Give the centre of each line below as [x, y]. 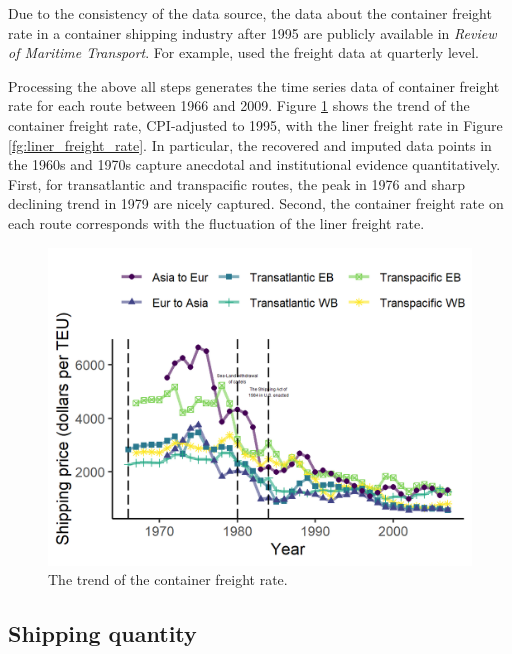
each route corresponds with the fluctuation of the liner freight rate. [216, 222]
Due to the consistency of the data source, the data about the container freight [250, 13]
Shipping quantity [102, 633]
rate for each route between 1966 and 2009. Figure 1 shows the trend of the [239, 105]
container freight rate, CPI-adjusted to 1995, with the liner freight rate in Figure [255, 124]
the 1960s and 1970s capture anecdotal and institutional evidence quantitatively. [254, 164]
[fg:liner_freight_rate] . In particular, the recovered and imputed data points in [250, 144]
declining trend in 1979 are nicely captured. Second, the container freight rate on [256, 203]
